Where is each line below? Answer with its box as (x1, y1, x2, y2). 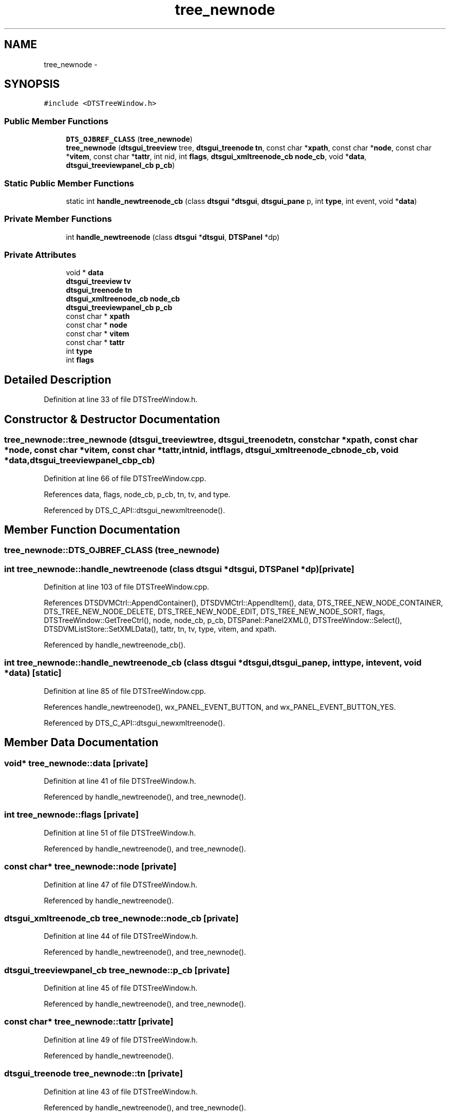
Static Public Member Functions (4, 178, 135, 188)
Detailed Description (4, 373, 111, 386)
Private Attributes (4, 250, 77, 260)
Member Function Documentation (4, 523, 180, 536)
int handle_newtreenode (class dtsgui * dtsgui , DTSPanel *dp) (66, 232, 279, 241)
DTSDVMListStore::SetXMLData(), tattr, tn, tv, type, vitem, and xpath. (44, 625, 277, 634)
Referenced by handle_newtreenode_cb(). (44, 640, 186, 650)
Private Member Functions (4, 214, 112, 224)
